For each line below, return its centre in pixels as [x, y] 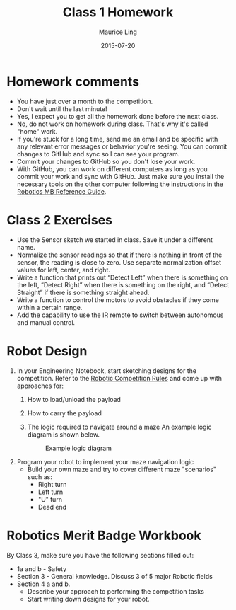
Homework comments [73, 81]
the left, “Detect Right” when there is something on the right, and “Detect [123, 284]
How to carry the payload [64, 413]
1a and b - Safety [42, 569]
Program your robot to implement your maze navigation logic [105, 461]
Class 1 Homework [118, 12]
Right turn [52, 484]
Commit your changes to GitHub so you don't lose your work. [106, 161]
